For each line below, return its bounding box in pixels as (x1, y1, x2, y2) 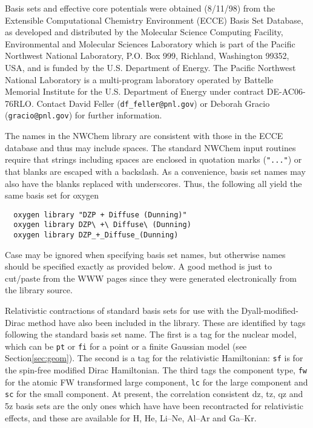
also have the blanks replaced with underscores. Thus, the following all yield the (5, 177, 302, 189)
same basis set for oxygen (5, 189, 99, 202)
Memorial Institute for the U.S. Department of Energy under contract (5, 85, 265, 98)
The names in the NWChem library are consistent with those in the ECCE (5, 129, 283, 142)
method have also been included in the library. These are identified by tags (27, 316, 306, 328)
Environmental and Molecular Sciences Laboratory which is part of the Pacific (5, 37, 295, 50)
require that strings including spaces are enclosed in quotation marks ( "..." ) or (5, 153, 302, 166)
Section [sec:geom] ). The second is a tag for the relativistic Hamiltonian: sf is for (5, 352, 303, 364)
